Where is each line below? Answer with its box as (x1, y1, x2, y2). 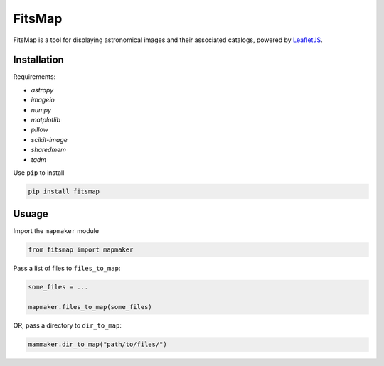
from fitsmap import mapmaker (28, 246, 134, 254)
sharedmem (31, 146, 67, 154)
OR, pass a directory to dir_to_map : (13, 321, 122, 330)
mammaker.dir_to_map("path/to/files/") (28, 340, 167, 348)
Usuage (13, 208, 49, 220)
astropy (31, 85, 54, 94)
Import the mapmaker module (13, 227, 100, 235)
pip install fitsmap (28, 187, 100, 195)
